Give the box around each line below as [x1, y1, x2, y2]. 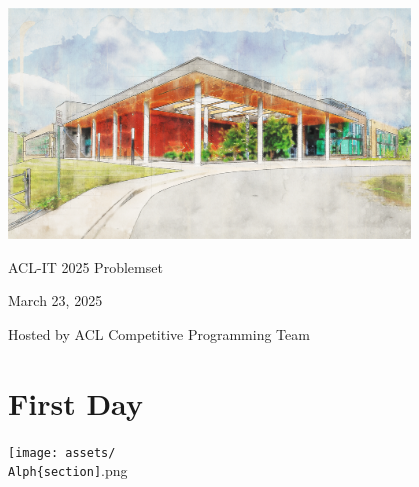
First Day [8, 382, 143, 423]
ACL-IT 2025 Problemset [8, 256, 163, 277]
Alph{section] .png [8, 460, 128, 481]
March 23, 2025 [8, 290, 103, 311]
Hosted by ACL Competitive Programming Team [8, 323, 310, 344]
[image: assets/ [8, 445, 116, 460]
